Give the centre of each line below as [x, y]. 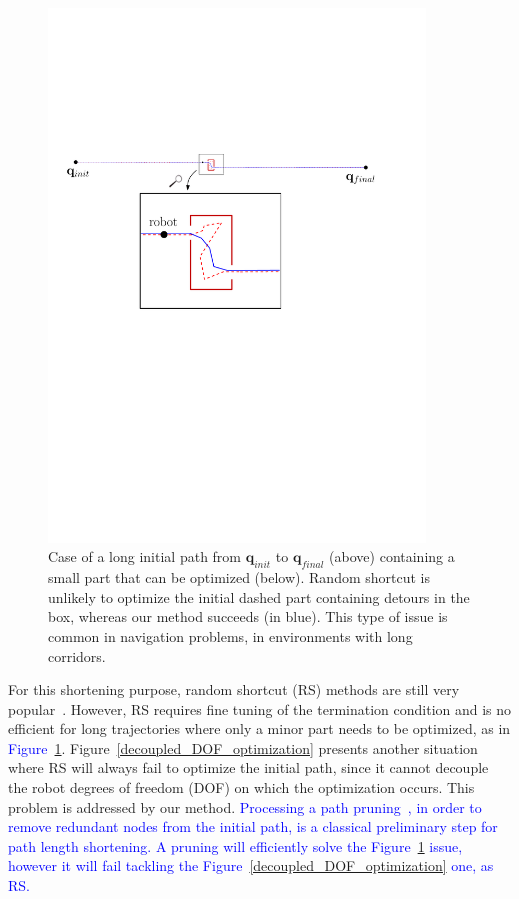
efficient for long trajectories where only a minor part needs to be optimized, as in [259, 728]
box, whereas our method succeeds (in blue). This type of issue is [248, 616]
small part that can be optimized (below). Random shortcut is [239, 577]
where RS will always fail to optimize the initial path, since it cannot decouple [248, 767]
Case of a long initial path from [145, 556]
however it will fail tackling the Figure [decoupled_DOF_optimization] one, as [251, 865]
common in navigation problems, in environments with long [230, 635]
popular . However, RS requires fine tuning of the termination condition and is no [260, 708]
